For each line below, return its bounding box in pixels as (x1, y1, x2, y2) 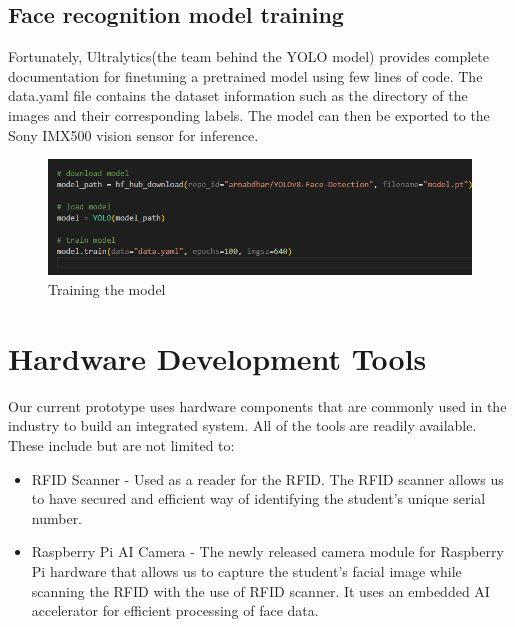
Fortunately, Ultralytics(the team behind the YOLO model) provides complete (8, 46, 489, 67)
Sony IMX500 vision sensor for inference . (8, 124, 259, 145)
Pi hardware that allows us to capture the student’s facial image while (31, 560, 462, 581)
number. (31, 507, 83, 528)
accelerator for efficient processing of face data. (31, 600, 319, 621)
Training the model (48, 279, 166, 300)
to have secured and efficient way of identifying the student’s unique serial (31, 488, 486, 509)
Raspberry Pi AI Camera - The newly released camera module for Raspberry (31, 541, 504, 562)
